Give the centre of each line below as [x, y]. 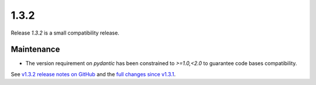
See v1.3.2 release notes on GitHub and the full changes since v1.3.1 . [93, 74]
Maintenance [35, 50]
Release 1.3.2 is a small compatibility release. [65, 33]
